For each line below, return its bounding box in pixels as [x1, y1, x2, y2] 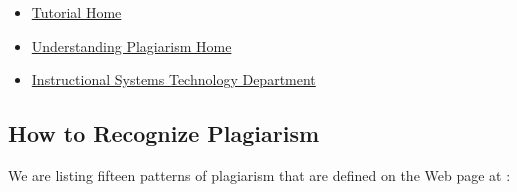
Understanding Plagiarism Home [31, 35, 232, 56]
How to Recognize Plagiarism [8, 118, 320, 149]
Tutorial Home [31, 2, 122, 22]
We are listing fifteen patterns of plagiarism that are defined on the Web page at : [8, 164, 511, 185]
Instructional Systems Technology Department [31, 69, 316, 90]
